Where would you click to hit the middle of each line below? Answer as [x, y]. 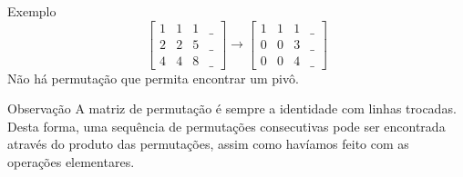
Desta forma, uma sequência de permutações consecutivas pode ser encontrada [226, 126]
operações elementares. [71, 162]
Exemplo [32, 11]
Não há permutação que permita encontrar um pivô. [153, 78]
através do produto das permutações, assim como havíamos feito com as [208, 144]
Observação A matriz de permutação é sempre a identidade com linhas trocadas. [232, 108]
